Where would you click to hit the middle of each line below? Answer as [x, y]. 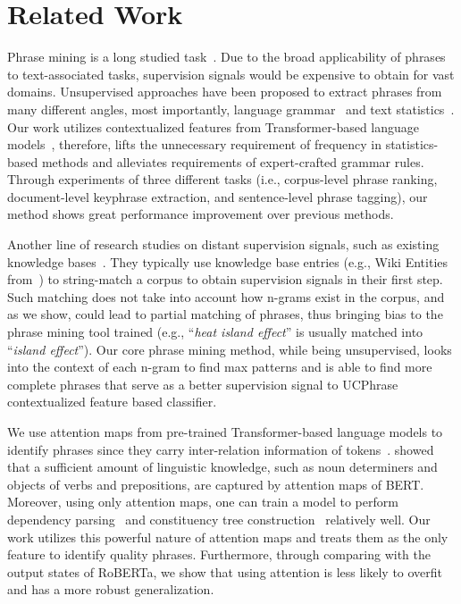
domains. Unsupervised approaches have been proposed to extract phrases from [225, 92]
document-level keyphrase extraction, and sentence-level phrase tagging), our [218, 196]
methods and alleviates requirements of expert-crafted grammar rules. [233, 161]
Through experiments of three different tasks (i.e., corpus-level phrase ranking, [222, 179]
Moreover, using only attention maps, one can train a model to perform [203, 502]
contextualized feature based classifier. [112, 402]
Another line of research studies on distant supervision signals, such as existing [223, 244]
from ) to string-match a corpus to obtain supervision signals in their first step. [225, 279]
